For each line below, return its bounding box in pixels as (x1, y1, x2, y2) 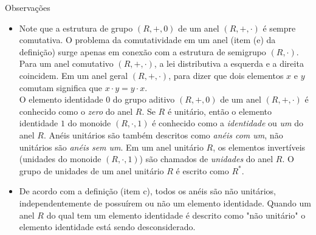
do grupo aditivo (112, 93, 175, 106)
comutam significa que (19, 81, 102, 94)
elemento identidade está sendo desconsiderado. (19, 220, 196, 233)
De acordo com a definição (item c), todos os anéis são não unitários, (19, 185, 276, 197)
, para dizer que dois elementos (168, 69, 284, 81)
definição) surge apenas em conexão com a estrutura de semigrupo (19, 45, 266, 58)
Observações (5, 1, 50, 13)
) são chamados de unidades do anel (139, 152, 273, 165)
